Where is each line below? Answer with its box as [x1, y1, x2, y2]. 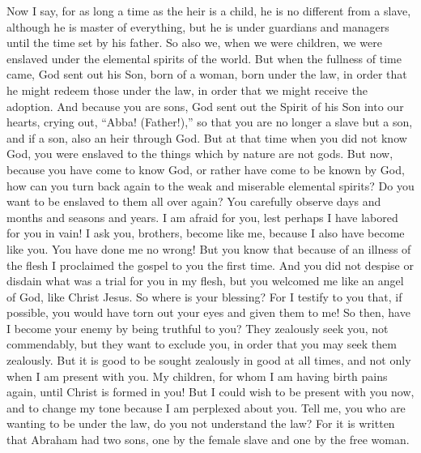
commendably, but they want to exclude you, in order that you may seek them [6, 335, 397, 353]
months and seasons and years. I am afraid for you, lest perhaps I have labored [6, 208, 398, 225]
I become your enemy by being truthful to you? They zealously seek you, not [6, 319, 389, 336]
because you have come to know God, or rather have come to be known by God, [6, 160, 405, 177]
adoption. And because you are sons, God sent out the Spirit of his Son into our [6, 97, 404, 114]
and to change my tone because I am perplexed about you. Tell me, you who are [6, 399, 406, 416]
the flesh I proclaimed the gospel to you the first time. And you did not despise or [6, 256, 414, 273]
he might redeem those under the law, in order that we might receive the [6, 81, 368, 98]
